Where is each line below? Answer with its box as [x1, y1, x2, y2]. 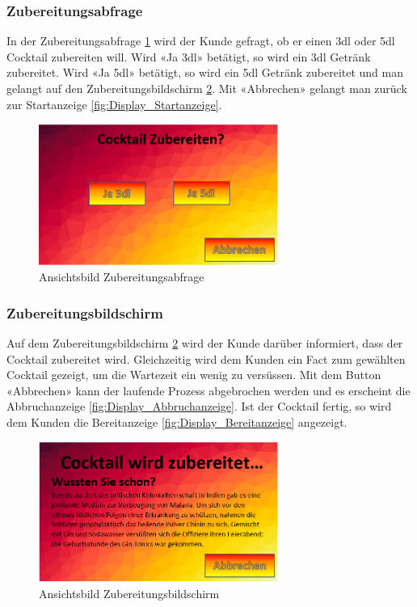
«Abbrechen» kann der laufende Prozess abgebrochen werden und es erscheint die [6, 381, 411, 398]
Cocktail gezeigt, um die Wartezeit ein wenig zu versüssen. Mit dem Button [6, 366, 381, 383]
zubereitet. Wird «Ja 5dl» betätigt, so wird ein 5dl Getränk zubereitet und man [6, 64, 404, 81]
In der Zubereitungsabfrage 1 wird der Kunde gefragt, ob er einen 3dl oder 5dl [6, 32, 395, 49]
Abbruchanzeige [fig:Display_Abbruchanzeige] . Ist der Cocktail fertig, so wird [6, 398, 392, 415]
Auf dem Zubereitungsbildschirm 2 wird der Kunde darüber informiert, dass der [6, 334, 403, 351]
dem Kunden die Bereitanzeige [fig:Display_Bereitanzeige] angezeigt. [6, 413, 347, 430]
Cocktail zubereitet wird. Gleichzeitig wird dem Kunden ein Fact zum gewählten [6, 350, 406, 367]
